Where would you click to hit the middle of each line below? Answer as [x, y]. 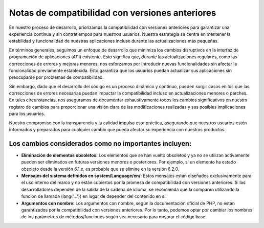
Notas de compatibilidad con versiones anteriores [112, 13]
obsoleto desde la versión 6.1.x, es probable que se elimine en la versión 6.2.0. [100, 169]
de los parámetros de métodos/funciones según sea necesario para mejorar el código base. [114, 217]
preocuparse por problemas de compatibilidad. [56, 77]
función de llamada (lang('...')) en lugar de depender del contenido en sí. [94, 196]
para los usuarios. [27, 114]
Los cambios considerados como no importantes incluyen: [100, 144]
